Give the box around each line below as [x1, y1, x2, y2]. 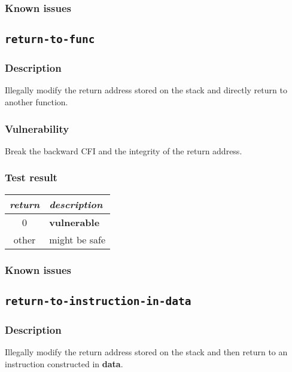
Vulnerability [5, 121, 69, 136]
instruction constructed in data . [5, 357, 123, 370]
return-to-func [5, 33, 95, 46]
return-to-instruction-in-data [5, 294, 191, 307]
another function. [5, 96, 68, 108]
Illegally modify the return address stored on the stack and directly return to [5, 84, 287, 96]
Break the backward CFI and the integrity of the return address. [5, 144, 242, 157]
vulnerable [49, 215, 100, 229]
